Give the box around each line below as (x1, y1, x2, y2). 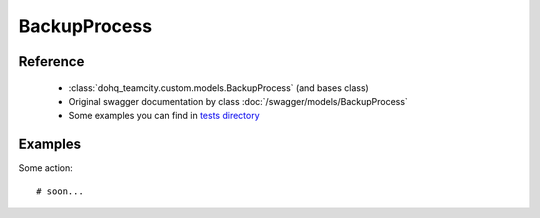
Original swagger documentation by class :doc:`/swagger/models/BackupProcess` (68, 95, 409, 107)
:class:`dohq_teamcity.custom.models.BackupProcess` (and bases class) (68, 81, 369, 94)
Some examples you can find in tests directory (68, 110, 260, 122)
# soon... (36, 185, 84, 197)
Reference (18, 53, 85, 70)
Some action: (18, 162, 74, 174)
